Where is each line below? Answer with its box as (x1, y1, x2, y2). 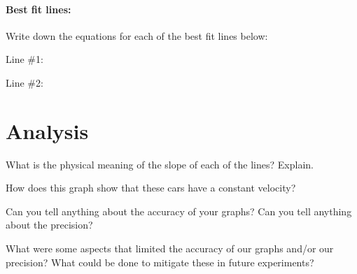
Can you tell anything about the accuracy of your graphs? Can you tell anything (6, 203, 352, 218)
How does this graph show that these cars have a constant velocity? (6, 180, 296, 195)
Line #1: (6, 52, 43, 66)
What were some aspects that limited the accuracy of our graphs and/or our (6, 241, 334, 256)
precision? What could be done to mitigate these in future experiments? (6, 254, 314, 269)
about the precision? (6, 217, 93, 232)
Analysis (6, 116, 89, 145)
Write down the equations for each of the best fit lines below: (6, 28, 268, 43)
